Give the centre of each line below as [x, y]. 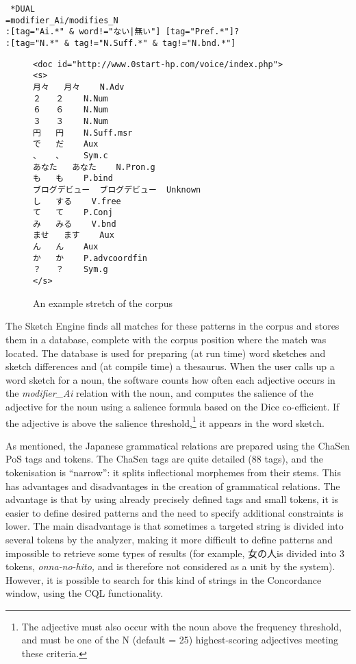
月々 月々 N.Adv [79, 87]
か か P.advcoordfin [90, 258]
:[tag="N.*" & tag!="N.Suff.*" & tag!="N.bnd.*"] [121, 43]
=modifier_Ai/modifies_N [62, 20]
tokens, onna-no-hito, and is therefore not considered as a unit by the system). [170, 566]
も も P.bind [73, 179]
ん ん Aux [66, 247]
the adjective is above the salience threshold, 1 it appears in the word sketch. [165, 421]
